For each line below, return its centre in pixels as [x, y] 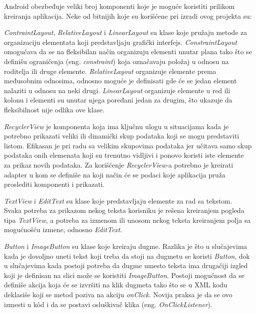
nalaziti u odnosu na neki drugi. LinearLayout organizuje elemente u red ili [117, 90]
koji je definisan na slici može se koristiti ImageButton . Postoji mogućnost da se [124, 275]
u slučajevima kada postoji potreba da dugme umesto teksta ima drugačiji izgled [126, 265]
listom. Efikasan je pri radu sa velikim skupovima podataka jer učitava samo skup [128, 145]
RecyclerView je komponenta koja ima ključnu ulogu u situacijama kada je [116, 126]
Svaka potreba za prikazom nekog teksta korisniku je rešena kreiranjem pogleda [124, 210]
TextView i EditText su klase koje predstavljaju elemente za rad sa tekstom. [118, 200]
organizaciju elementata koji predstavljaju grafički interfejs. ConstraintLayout [121, 42]
